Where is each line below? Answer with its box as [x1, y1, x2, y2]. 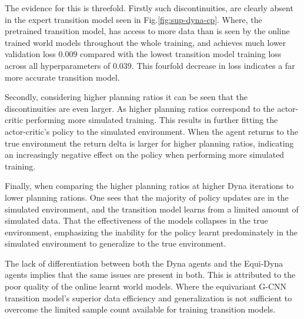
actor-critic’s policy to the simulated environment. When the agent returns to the [5, 125, 298, 137]
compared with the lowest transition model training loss [80, 48, 282, 60]
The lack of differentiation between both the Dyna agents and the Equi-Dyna [5, 257, 283, 269]
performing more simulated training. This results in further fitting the [25, 114, 278, 126]
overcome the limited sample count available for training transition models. [5, 303, 276, 315]
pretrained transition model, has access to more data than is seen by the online [5, 25, 290, 37]
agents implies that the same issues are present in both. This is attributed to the [5, 268, 296, 281]
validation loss [5, 48, 56, 60]
